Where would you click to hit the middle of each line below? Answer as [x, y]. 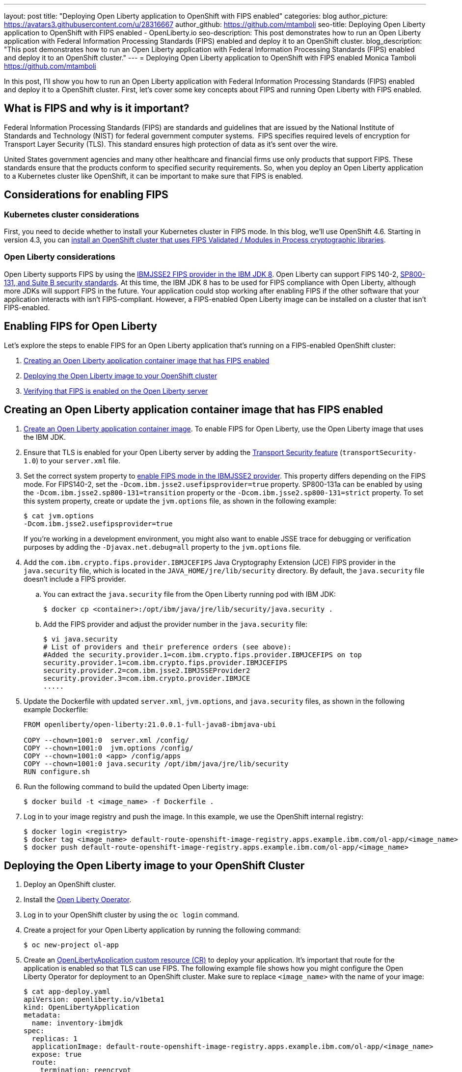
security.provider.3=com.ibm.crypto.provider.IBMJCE [147, 678]
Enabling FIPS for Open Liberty [81, 326]
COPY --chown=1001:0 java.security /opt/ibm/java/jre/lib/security [156, 764]
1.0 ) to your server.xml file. [72, 460]
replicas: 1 [54, 1039]
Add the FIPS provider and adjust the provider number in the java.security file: [176, 624]
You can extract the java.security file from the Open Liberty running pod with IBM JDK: [190, 594]
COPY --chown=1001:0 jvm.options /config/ [109, 748]
